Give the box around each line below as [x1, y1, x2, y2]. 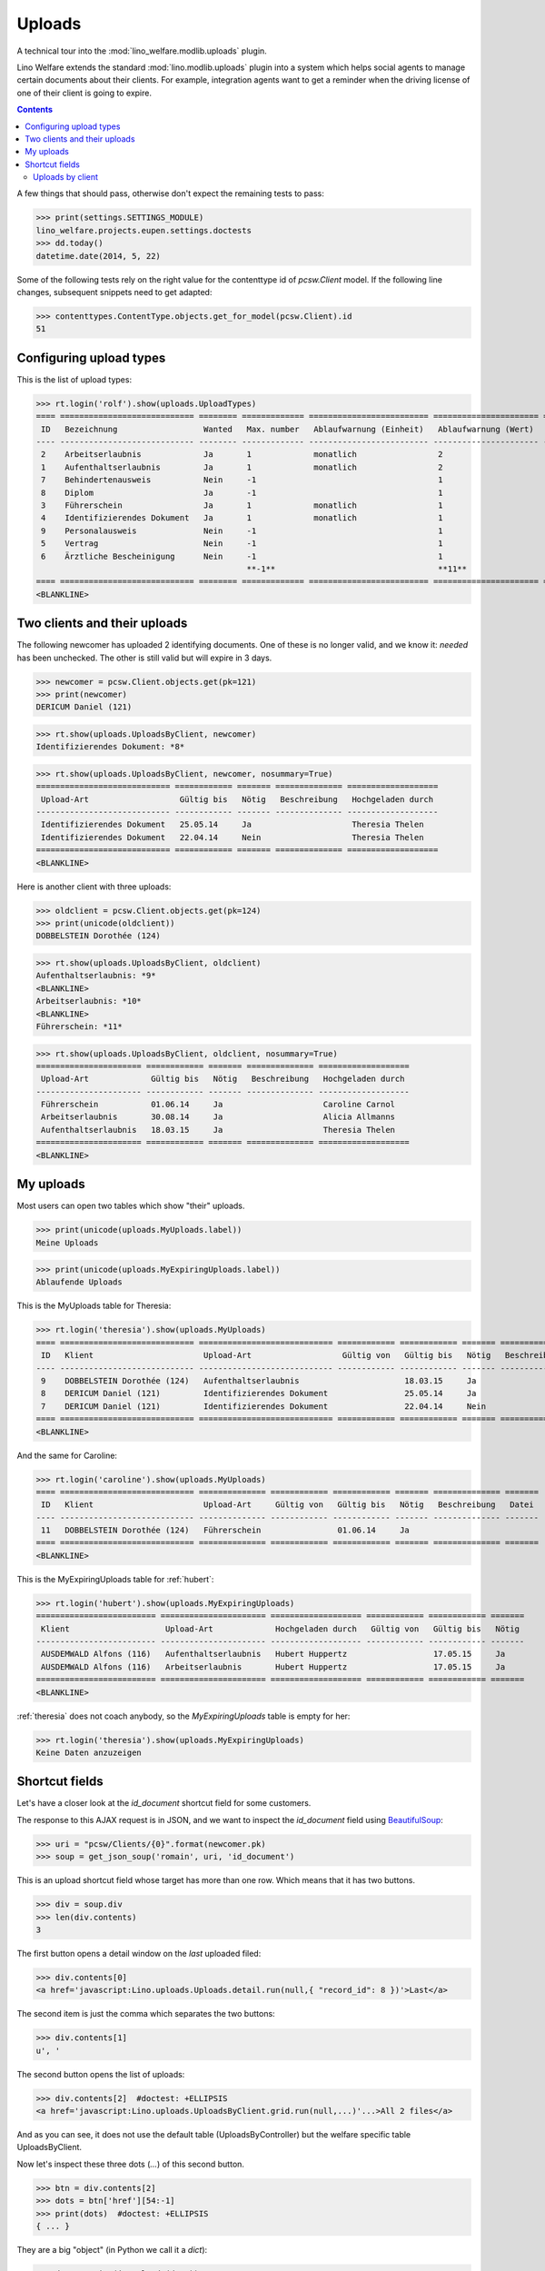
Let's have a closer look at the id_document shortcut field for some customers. [16, 1798, 312, 1809]
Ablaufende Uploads [35, 1277, 123, 1287]
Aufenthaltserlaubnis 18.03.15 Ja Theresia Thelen [41, 1125, 395, 1135]
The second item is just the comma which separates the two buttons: [16, 2008, 276, 2019]
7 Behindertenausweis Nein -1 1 [41, 475, 444, 485]
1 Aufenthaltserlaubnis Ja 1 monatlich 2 [41, 461, 444, 472]
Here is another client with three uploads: [16, 881, 172, 892]
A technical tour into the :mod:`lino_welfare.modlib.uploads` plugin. [16, 45, 267, 56]
